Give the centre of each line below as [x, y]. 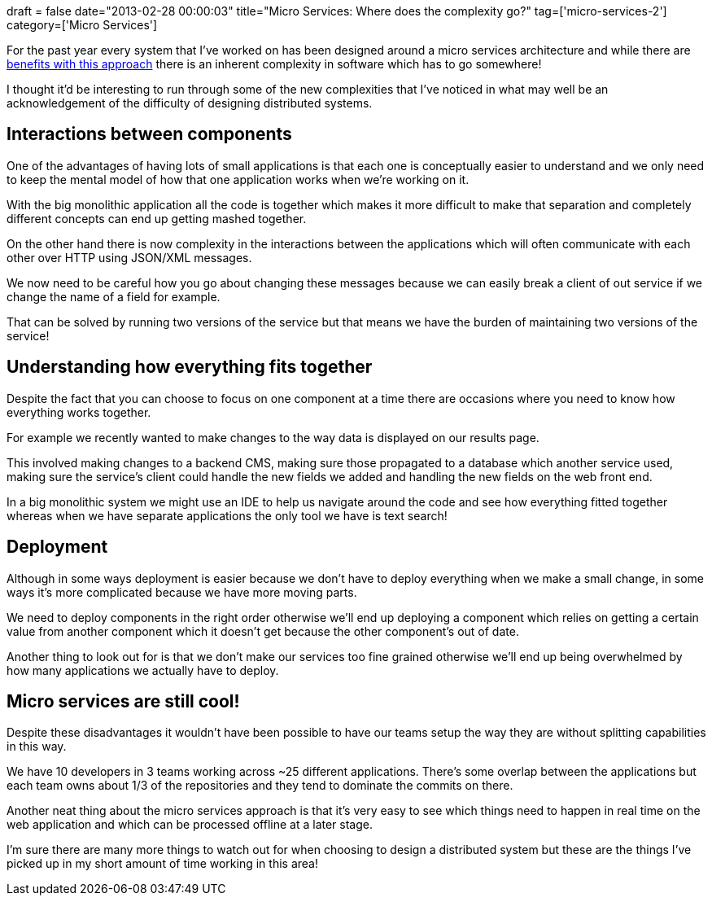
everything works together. [79, 412]
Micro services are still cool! [123, 701]
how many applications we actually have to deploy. [143, 670]
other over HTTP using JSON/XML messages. [129, 257]
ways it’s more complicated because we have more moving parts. [182, 592]
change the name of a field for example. [114, 296]
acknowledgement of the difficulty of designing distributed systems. [190, 103]
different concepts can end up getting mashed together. [157, 218]
